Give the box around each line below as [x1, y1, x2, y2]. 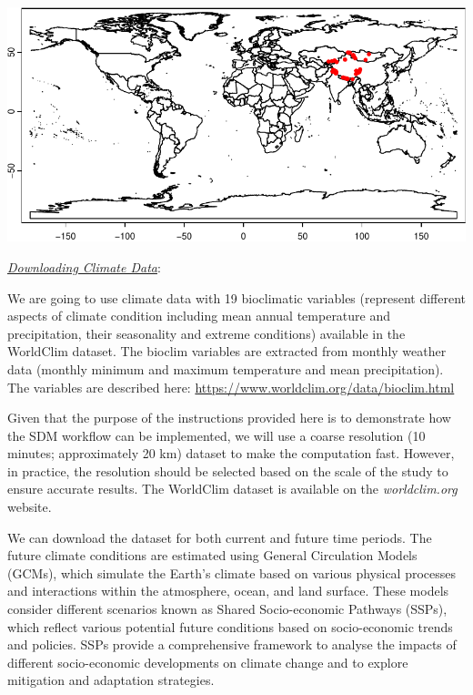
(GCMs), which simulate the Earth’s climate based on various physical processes [7, 563, 457, 582]
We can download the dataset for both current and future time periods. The [7, 527, 432, 547]
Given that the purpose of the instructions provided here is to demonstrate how [7, 408, 451, 427]
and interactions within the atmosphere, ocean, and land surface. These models [7, 581, 449, 600]
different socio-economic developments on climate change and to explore [7, 652, 408, 671]
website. [7, 497, 52, 516]
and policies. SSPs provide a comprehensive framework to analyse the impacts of [7, 635, 457, 654]
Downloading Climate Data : [7, 257, 161, 276]
